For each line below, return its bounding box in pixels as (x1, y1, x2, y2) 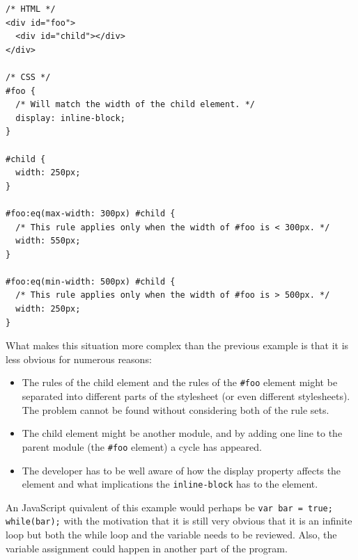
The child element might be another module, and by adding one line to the (22, 426, 343, 440)
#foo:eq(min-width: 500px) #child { (6, 276, 176, 287)
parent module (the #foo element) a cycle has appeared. (22, 439, 262, 454)
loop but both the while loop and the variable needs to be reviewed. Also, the (6, 527, 337, 542)
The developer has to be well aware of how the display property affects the (22, 463, 341, 477)
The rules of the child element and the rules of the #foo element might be (22, 375, 338, 390)
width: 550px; (15, 236, 81, 246)
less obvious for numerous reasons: (6, 351, 152, 366)
